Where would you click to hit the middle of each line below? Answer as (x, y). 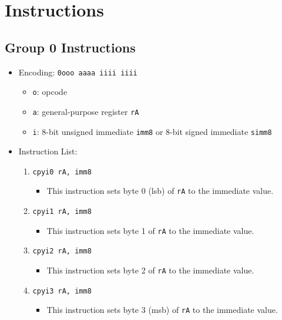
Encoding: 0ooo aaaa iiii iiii (78, 72)
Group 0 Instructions (70, 47)
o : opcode (50, 92)
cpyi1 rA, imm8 (62, 212)
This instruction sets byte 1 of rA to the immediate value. (150, 230)
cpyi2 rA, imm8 (62, 251)
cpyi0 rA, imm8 (62, 172)
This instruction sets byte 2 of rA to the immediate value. (150, 270)
